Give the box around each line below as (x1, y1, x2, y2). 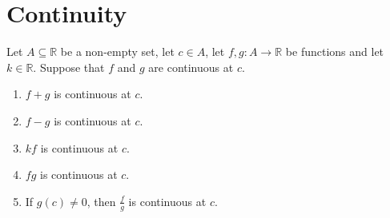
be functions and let (285, 43, 384, 60)
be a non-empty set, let (60, 43, 175, 60)
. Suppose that (33, 58, 105, 75)
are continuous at (148, 58, 234, 75)
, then (86, 192, 116, 209)
